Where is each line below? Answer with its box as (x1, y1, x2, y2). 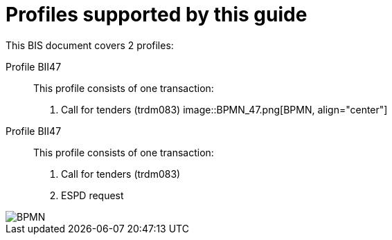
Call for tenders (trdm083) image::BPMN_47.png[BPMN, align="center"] (61, 103, 388, 116)
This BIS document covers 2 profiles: (6, 39, 174, 51)
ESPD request (61, 189, 124, 201)
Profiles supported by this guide (6, 3, 308, 26)
